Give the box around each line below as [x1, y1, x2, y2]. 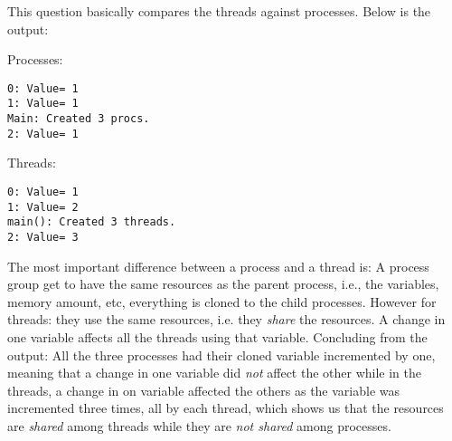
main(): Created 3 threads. [7, 216, 176, 229]
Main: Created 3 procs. [7, 112, 150, 126]
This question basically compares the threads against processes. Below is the [7, 2, 431, 20]
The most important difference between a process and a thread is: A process [7, 256, 429, 275]
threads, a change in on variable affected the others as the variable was [7, 380, 400, 399]
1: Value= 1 [7, 97, 79, 110]
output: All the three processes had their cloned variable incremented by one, [7, 345, 436, 364]
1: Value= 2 [7, 200, 79, 214]
